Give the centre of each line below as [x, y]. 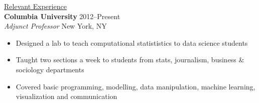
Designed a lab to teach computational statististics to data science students [132, 42]
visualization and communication [67, 96]
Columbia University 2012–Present [62, 16]
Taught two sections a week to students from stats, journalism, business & [130, 60]
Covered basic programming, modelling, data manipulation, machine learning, [136, 86]
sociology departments [50, 69]
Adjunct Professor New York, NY [55, 26]
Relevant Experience [35, 6]
